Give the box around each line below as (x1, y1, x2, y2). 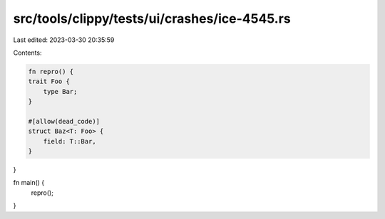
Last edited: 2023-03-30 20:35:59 (13, 36, 115, 44)
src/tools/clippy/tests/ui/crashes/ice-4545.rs (13, 11, 292, 26)
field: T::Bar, (43, 137, 96, 145)
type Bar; (43, 87, 78, 95)
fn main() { (13, 178, 45, 187)
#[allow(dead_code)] (28, 117, 100, 125)
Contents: (13, 48, 42, 57)
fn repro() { (28, 68, 74, 75)
